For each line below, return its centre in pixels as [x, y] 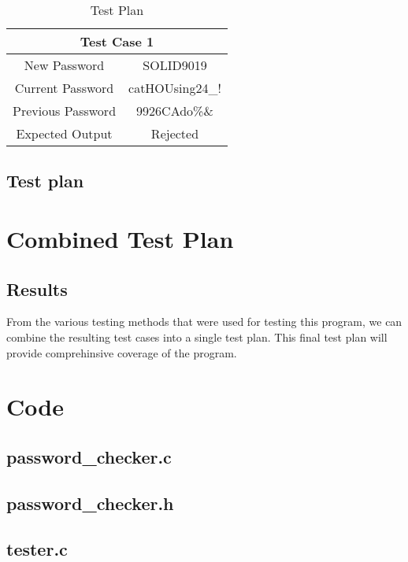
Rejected [175, 133]
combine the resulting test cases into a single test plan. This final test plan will [197, 336]
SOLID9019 [175, 65]
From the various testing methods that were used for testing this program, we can [204, 322]
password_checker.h [90, 503]
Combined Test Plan [120, 238]
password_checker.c [89, 456]
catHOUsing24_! [175, 88]
